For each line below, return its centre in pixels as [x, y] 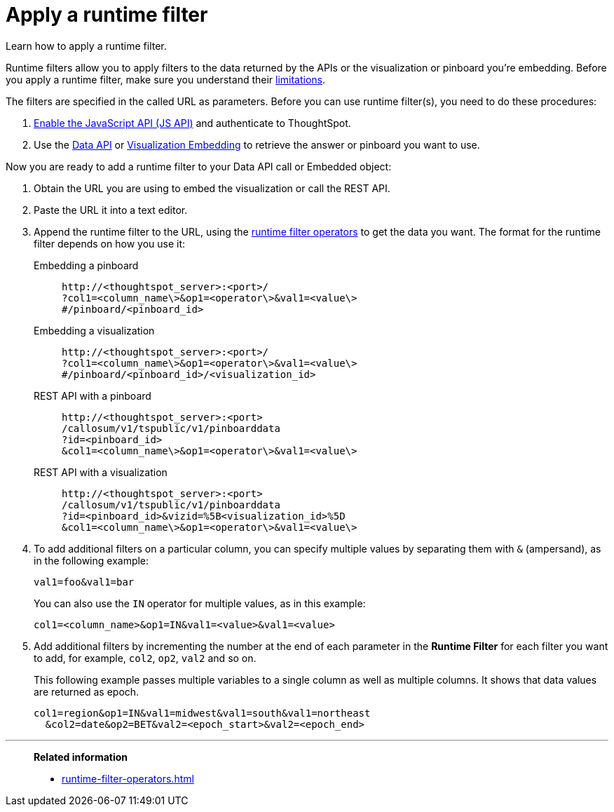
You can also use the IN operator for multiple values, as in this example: [200, 603]
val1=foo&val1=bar [84, 582]
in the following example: [91, 560]
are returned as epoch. [87, 691]
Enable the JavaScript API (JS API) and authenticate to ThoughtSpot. [192, 123]
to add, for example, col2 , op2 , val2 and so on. [145, 658]
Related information [81, 757]
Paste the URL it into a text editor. [111, 210]
